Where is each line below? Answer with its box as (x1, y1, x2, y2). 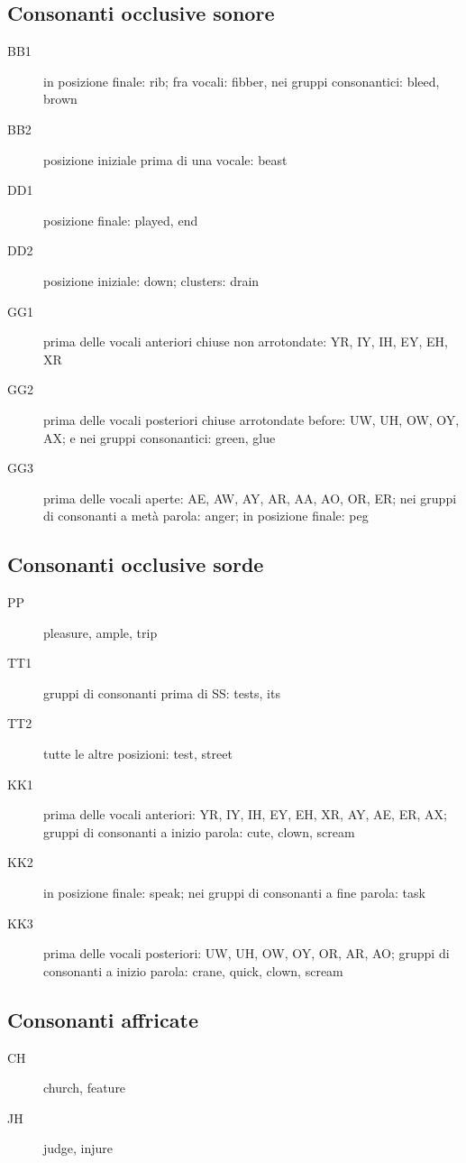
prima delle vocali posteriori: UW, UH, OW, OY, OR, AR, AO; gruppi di (43, 944, 450, 963)
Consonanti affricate (7, 1005, 198, 1033)
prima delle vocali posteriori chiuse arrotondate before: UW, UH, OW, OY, (43, 410, 460, 429)
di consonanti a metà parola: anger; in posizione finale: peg (43, 506, 369, 525)
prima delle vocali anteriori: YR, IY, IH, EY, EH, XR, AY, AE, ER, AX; (43, 805, 447, 824)
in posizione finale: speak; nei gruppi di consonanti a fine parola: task (43, 883, 425, 902)
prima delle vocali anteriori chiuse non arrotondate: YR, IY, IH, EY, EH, (43, 332, 448, 351)
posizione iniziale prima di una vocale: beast (43, 150, 288, 169)
